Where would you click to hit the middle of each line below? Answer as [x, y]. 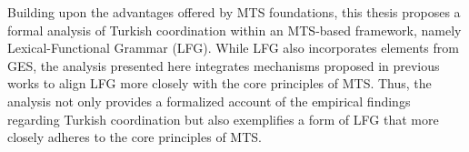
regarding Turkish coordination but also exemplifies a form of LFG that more [223, 119]
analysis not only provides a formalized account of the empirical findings [209, 101]
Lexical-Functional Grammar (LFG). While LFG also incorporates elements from [233, 48]
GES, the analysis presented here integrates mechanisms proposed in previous [224, 65]
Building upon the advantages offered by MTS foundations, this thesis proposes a [234, 12]
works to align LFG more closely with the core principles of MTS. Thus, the [220, 83]
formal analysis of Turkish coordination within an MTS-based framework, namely [234, 30]
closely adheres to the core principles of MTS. [135, 137]
